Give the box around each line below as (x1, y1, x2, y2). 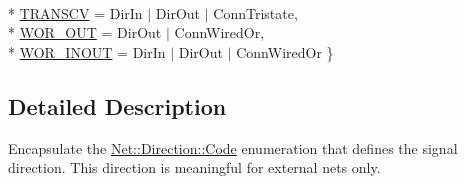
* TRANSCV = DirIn (8, 2, 143, 23)
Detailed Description (8, 90, 227, 121)
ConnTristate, (213, 2, 298, 23)
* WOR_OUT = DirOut (8, 22, 162, 43)
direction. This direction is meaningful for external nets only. (8, 157, 381, 178)
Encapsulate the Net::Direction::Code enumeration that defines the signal (8, 137, 458, 158)
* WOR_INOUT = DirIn (8, 41, 166, 62)
